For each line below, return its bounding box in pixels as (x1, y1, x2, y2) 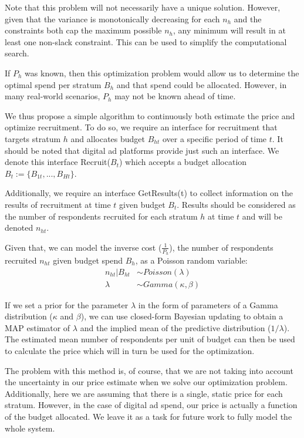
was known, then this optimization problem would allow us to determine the (25, 66, 299, 79)
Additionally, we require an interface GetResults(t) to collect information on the (5, 187, 293, 199)
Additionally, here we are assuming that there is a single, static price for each (5, 387, 283, 399)
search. (5, 47, 29, 59)
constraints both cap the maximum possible (5, 24, 162, 36)
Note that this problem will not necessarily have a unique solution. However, (5, 1, 281, 13)
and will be (242, 210, 282, 222)
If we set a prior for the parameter (5, 298, 129, 311)
